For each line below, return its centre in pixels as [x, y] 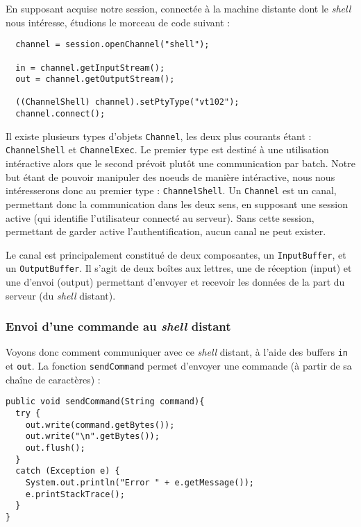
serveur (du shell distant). [61, 295]
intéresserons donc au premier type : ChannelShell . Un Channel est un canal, [171, 190]
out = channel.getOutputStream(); [95, 79]
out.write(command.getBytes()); [100, 425]
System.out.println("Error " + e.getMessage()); [140, 482]
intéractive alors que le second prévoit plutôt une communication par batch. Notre [180, 163]
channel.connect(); [60, 114]
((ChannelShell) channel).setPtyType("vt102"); [127, 102]
